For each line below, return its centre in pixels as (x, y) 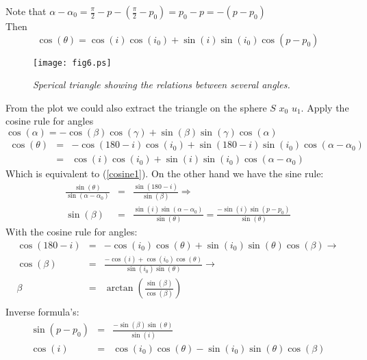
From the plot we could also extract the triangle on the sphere (136, 107)
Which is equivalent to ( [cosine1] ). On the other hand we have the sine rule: (165, 173)
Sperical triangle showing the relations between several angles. (162, 85)
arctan (120, 288)
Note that (26, 11)
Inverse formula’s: (42, 312)
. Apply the (325, 107)
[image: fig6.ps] (72, 63)
